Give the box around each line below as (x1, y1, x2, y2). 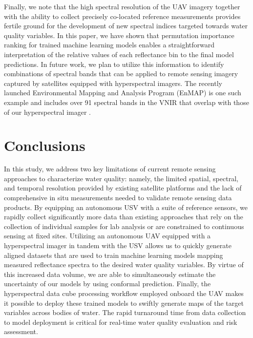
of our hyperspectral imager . (4, 106, 91, 117)
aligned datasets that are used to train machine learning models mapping (4, 250, 223, 260)
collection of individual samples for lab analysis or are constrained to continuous (4, 221, 244, 231)
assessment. (4, 326, 38, 337)
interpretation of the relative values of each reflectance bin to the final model (4, 49, 234, 59)
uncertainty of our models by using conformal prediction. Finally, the (4, 278, 211, 289)
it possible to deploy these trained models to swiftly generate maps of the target (4, 297, 244, 308)
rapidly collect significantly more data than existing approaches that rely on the (4, 211, 243, 222)
